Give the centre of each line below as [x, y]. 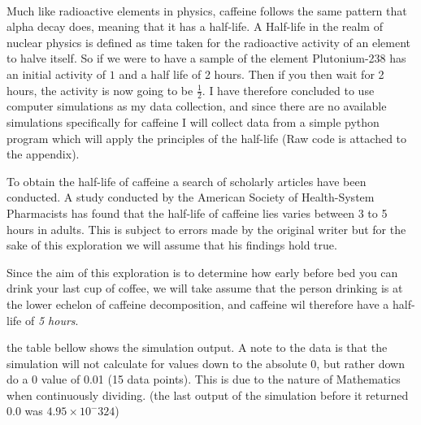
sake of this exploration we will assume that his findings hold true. [172, 245]
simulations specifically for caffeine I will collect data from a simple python [193, 121]
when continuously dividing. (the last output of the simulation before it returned [208, 395]
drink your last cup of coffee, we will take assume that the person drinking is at [205, 288]
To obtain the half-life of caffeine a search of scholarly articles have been [187, 181]
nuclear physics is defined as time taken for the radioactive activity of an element [208, 42]
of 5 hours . [52, 320]
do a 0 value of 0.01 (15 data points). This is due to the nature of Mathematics [204, 379]
